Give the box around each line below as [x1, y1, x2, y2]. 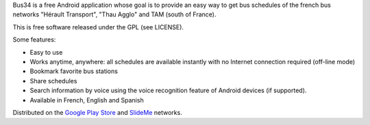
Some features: [12, 36, 56, 44]
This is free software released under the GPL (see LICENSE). [12, 23, 184, 31]
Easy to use [29, 48, 63, 56]
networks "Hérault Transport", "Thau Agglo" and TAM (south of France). [12, 10, 217, 18]
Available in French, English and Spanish [29, 96, 144, 104]
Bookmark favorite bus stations [29, 67, 118, 75]
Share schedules [29, 77, 77, 85]
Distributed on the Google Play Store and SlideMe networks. [12, 108, 183, 116]
